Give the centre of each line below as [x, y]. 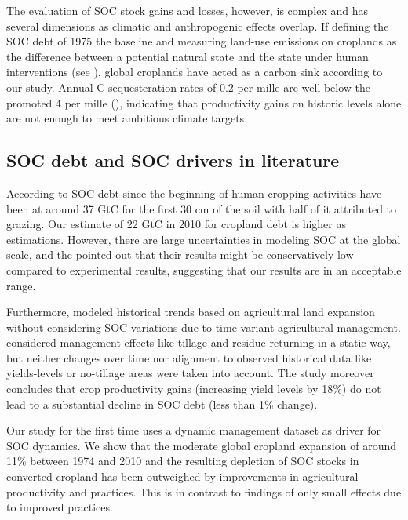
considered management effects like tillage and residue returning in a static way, [199, 342]
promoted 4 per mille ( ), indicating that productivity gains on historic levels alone [204, 102]
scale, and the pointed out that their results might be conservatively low [180, 255]
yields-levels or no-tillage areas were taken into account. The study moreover [190, 373]
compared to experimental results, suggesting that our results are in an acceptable [204, 269]
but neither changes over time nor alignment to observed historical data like [189, 357]
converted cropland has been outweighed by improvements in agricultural [182, 476]
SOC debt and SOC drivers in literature [173, 160]
